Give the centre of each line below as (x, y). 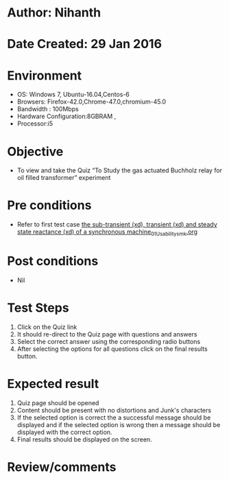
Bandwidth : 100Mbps (48, 109)
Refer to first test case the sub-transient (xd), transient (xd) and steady (117, 225)
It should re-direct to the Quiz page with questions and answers (107, 334)
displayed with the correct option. (64, 432)
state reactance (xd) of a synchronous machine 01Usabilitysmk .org (107, 233)
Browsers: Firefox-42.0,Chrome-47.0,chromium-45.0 (92, 102)
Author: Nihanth (54, 13)
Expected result (53, 384)
